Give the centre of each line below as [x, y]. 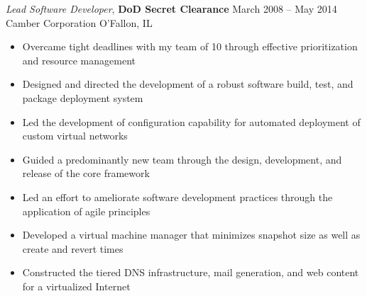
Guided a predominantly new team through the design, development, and [182, 159]
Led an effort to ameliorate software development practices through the [177, 197]
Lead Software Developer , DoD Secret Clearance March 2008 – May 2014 [171, 8]
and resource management [79, 60]
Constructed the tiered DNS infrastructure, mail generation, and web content [191, 272]
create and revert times [73, 248]
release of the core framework [86, 173]
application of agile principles [86, 211]
